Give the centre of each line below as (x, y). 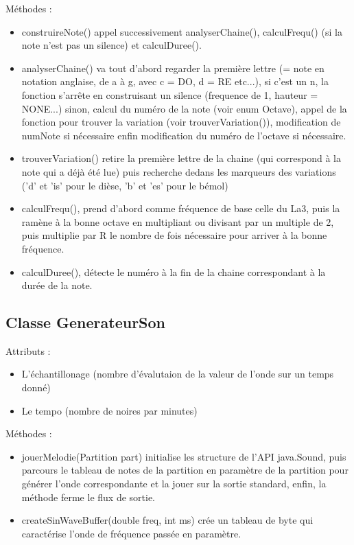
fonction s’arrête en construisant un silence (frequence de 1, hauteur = (170, 94)
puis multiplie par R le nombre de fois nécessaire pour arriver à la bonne (174, 235)
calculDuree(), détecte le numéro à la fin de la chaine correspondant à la (174, 271)
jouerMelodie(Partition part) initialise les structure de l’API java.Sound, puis (184, 456)
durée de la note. (57, 285)
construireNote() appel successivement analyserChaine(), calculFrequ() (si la (182, 31)
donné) (36, 387)
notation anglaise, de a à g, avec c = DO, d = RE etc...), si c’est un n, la (175, 81)
